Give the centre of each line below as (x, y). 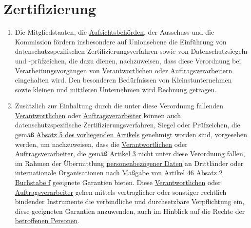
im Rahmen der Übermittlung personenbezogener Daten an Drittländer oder (129, 163)
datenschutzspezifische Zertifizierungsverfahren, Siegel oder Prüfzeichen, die (127, 125)
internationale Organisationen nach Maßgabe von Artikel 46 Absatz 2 (119, 173)
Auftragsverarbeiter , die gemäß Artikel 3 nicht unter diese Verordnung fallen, (130, 154)
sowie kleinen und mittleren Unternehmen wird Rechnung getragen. (116, 89)
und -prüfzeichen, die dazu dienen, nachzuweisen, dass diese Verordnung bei (128, 60)
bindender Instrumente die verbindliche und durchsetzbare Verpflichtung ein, (130, 201)
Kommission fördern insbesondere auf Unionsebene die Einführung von (121, 41)
